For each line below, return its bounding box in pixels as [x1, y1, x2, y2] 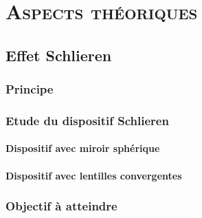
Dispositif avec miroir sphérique [5, 141, 160, 155]
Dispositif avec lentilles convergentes [5, 168, 182, 182]
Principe [5, 80, 54, 98]
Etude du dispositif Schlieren [5, 111, 169, 129]
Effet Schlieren [5, 44, 112, 65]
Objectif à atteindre [5, 197, 117, 215]
